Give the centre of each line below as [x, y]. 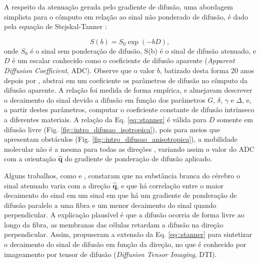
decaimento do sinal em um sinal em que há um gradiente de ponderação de [120, 195]
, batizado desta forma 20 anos [207, 70]
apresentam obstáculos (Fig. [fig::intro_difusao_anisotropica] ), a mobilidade [121, 139]
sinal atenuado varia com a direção [57, 185]
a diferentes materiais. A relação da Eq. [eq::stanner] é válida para [105, 119]
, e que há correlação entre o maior [170, 185]
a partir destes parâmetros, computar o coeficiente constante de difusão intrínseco [129, 109]
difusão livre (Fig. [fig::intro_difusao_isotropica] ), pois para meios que [112, 129]
